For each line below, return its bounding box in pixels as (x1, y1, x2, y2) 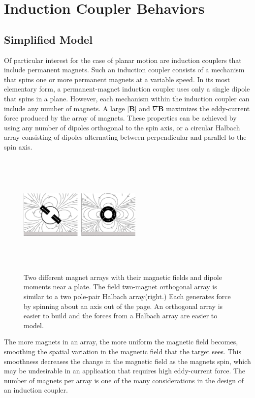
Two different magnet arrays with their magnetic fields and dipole (24, 272, 222, 282)
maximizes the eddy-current (166, 103, 250, 113)
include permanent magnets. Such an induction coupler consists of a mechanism (4, 64, 245, 75)
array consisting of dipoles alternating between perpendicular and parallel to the (4, 132, 247, 142)
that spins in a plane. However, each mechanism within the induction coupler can (4, 93, 250, 103)
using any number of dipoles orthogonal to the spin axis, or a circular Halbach (4, 122, 240, 132)
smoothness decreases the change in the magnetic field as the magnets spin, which (4, 356, 251, 366)
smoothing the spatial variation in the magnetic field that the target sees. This (4, 346, 241, 357)
